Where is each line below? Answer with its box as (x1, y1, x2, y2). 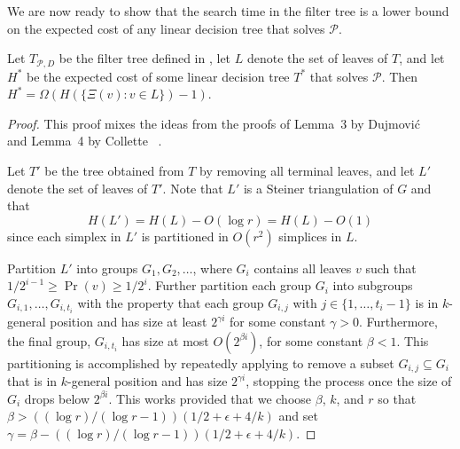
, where (192, 258, 232, 277)
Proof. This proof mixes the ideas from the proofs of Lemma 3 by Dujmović (7, 114, 420, 132)
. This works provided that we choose (108, 389, 312, 407)
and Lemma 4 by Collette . (7, 131, 162, 150)
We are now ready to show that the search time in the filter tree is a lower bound (7, 2, 449, 20)
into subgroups (332, 276, 413, 295)
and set (278, 406, 318, 425)
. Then (381, 67, 418, 85)
